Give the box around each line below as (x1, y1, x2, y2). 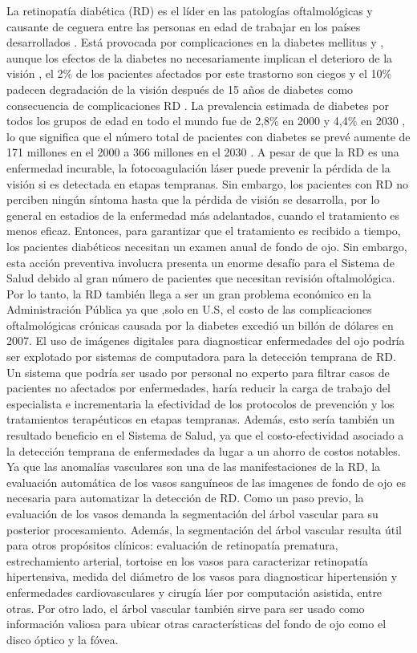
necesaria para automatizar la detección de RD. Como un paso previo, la (6, 489, 364, 506)
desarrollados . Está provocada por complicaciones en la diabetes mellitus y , (6, 34, 384, 51)
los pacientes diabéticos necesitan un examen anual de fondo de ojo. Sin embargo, (6, 237, 407, 254)
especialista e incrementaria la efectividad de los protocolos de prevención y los (6, 395, 395, 412)
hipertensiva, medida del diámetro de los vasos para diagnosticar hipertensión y (6, 568, 398, 585)
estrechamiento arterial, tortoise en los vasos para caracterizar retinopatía (6, 552, 368, 569)
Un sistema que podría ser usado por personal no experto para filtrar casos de (6, 363, 390, 380)
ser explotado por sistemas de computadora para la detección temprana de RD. (6, 348, 396, 365)
